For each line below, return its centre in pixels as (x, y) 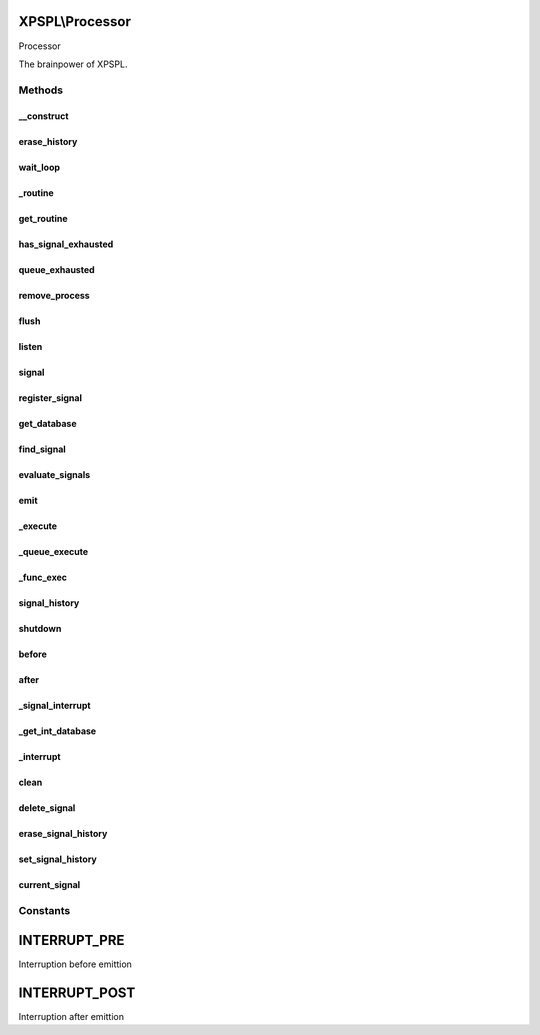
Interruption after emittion (71, 1016)
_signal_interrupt (54, 706)
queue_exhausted (56, 270)
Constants (44, 911)
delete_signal (47, 808)
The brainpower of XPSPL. (73, 64)
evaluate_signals (54, 475)
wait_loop (39, 167)
